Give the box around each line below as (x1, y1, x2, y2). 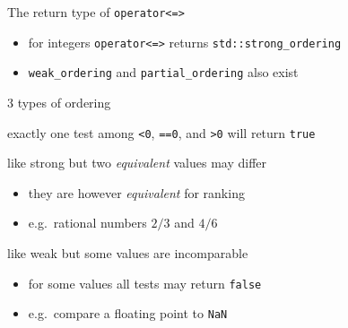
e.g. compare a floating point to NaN (28, 304, 228, 323)
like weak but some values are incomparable (7, 244, 248, 262)
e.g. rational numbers (28, 213, 147, 232)
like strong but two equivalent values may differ (7, 153, 267, 172)
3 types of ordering (7, 92, 111, 111)
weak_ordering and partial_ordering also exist (28, 63, 299, 82)
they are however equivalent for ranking (28, 183, 245, 202)
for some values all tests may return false (28, 273, 262, 292)
